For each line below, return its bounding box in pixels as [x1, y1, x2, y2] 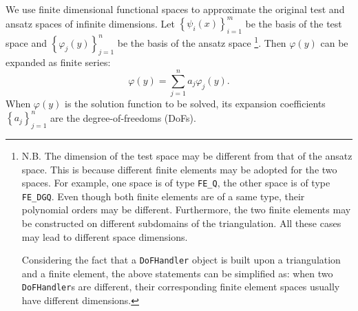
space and [6, 35, 47, 50]
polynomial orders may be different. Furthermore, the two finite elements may [21, 202, 351, 217]
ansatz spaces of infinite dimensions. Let [6, 16, 175, 30]
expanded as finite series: [6, 55, 111, 69]
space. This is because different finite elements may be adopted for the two [21, 162, 337, 176]
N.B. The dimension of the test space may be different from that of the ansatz [21, 148, 352, 162]
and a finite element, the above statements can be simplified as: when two [21, 266, 333, 280]
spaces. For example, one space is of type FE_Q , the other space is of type [21, 175, 330, 190]
